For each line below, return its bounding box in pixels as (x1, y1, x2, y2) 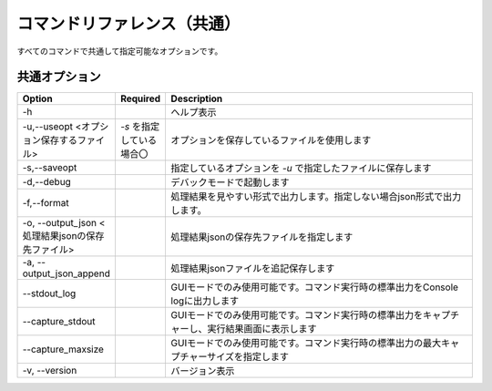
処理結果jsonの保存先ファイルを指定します (170, 231, 354, 243)
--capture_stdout (22, 315, 96, 328)
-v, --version (22, 365, 77, 377)
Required (119, 92, 161, 105)
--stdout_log (22, 287, 77, 300)
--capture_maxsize (22, 343, 105, 355)
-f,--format (22, 197, 69, 210)
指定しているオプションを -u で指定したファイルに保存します (170, 162, 432, 175)
